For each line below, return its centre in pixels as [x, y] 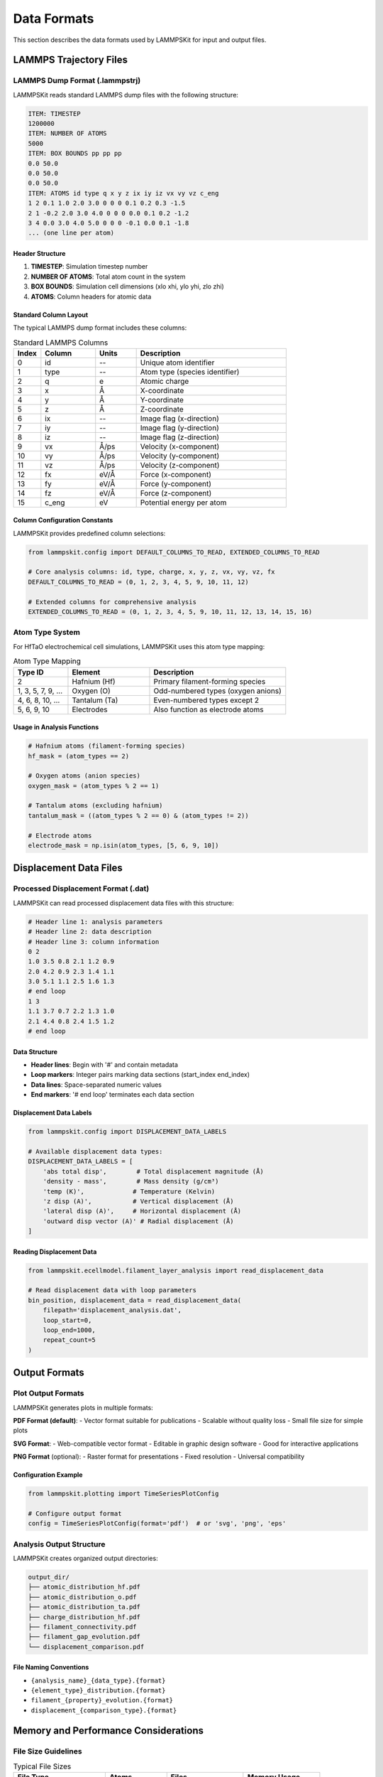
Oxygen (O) [91, 691]
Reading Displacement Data [55, 1252]
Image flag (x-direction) [179, 418]
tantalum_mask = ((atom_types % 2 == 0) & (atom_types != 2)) [138, 815]
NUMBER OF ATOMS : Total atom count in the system [108, 277]
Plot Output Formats [49, 1393]
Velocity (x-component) [180, 446]
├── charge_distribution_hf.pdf [84, 1617]
